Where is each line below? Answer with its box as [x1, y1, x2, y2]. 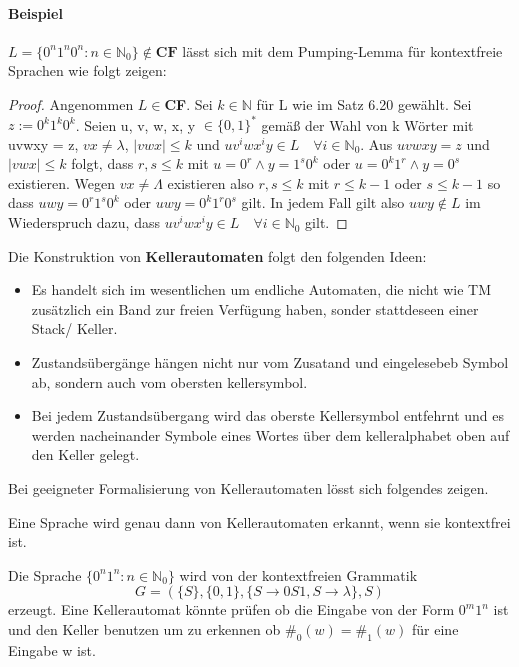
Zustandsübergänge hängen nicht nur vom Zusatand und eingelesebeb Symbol [31, 352, 509, 373]
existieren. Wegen [8, 172, 116, 193]
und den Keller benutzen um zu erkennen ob [8, 618, 281, 639]
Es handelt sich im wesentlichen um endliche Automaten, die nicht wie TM [31, 279, 492, 300]
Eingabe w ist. [8, 639, 96, 660]
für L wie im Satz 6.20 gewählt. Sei [256, 93, 472, 114]
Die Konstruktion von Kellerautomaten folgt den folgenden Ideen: [8, 245, 427, 266]
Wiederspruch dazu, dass [8, 212, 160, 233]
